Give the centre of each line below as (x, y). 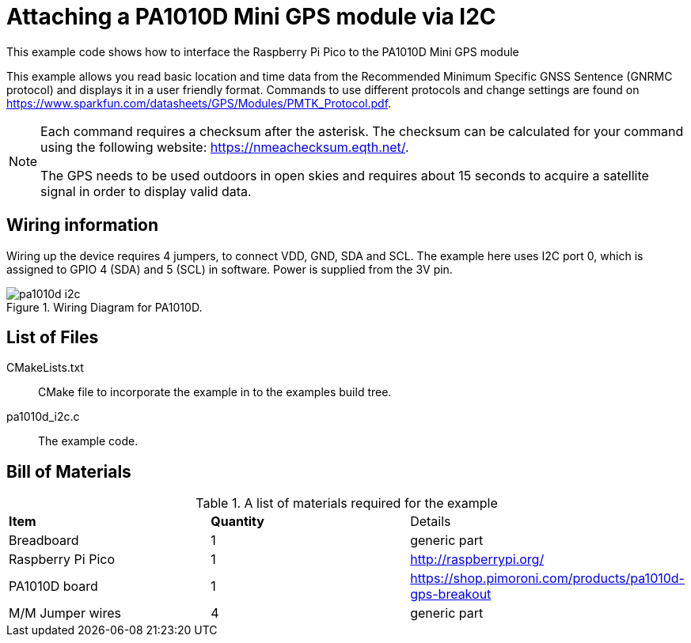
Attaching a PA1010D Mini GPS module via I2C (251, 17)
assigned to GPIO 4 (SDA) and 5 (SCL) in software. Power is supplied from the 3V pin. (230, 269)
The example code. (88, 441)
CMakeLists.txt (45, 368)
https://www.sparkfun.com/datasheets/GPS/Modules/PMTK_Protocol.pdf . (199, 103)
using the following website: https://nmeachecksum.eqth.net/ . (225, 147)
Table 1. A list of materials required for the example (347, 503)
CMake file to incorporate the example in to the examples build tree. (215, 392)
